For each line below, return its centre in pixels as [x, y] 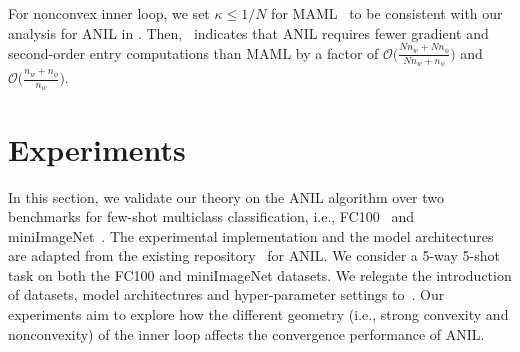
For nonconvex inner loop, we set [109, 13]
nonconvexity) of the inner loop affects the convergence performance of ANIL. [246, 333]
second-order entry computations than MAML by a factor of [193, 52]
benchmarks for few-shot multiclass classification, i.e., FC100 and [211, 216]
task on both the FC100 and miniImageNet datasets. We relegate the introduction [260, 274]
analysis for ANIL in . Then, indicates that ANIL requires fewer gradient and [248, 32]
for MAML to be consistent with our [387, 13]
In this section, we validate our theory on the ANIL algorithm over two [226, 196]
